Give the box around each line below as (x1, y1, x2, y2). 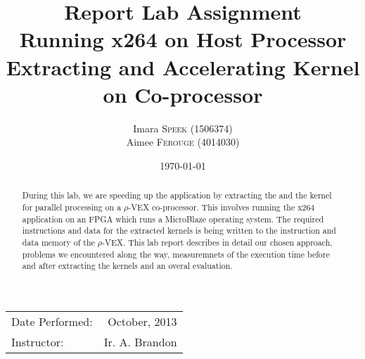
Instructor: (11, 333, 64, 350)
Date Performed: (11, 313, 93, 329)
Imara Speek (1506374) (133, 120, 233, 135)
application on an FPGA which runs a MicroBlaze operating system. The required (22, 213, 324, 225)
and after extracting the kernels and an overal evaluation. (22, 260, 233, 272)
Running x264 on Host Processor (19, 25, 347, 53)
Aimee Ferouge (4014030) (126, 134, 240, 149)
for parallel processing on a (22, 201, 122, 213)
